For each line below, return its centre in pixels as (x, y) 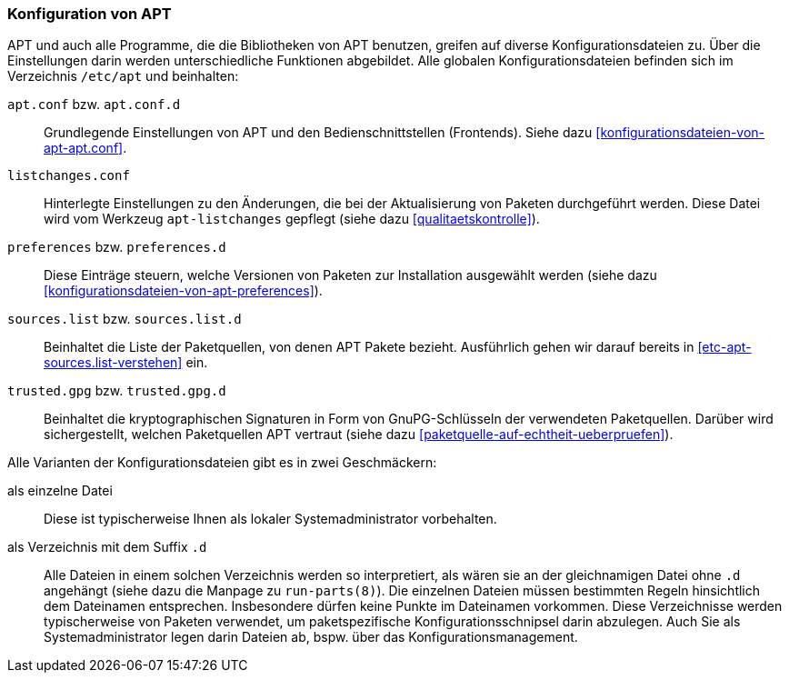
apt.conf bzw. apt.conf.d (94, 105)
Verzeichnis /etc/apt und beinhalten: (123, 76)
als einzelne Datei (60, 491)
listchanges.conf (69, 176)
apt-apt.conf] (84, 148)
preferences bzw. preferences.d (117, 247)
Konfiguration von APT (90, 14)
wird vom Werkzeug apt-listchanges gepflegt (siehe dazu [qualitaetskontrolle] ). (292, 219)
